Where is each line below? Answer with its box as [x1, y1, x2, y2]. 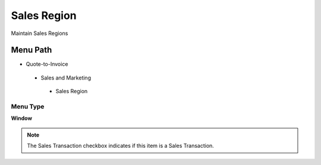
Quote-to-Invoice [26, 61, 68, 68]
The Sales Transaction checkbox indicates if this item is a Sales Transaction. [27, 142, 214, 150]
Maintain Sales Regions [11, 30, 68, 37]
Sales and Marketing [40, 74, 92, 81]
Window [11, 115, 33, 122]
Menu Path [11, 45, 52, 55]
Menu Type [11, 103, 45, 110]
